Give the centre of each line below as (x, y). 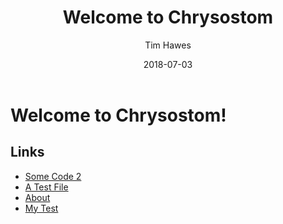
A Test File (46, 187)
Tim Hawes (168, 45)
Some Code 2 (53, 176)
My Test (41, 208)
